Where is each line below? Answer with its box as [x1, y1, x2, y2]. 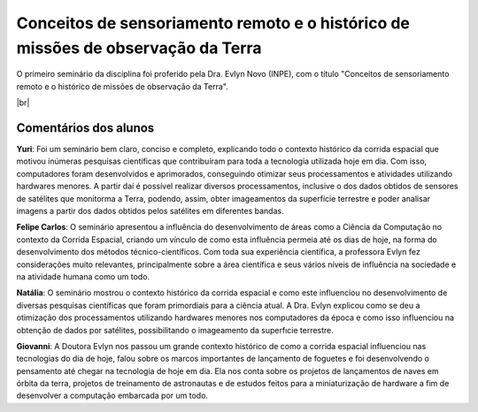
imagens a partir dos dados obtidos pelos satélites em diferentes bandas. [16, 205, 284, 216]
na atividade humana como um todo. [16, 271, 150, 282]
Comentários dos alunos [16, 120, 155, 135]
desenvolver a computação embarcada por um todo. [16, 390, 208, 401]
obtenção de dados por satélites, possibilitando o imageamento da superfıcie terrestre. [16, 324, 334, 335]
